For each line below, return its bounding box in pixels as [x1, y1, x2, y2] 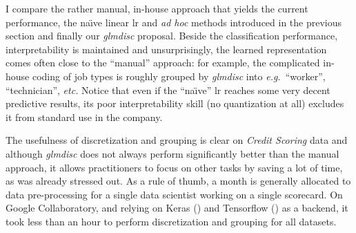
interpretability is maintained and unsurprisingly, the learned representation [6, 41, 327, 56]
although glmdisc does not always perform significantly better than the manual [6, 146, 339, 160]
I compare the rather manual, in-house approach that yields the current [6, 1, 308, 15]
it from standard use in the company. [6, 109, 163, 124]
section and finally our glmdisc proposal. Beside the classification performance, [6, 28, 338, 43]
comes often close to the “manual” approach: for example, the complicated [6, 55, 320, 70]
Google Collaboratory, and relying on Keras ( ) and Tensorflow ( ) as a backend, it [6, 201, 348, 215]
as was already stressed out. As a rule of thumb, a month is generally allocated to [6, 174, 351, 188]
